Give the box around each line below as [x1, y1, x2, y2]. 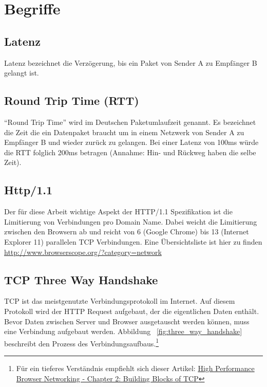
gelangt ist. [4, 67, 39, 78]
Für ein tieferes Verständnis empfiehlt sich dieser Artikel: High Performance [16, 362, 255, 373]
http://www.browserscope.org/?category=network [4, 246, 162, 257]
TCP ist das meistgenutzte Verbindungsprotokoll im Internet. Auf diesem [4, 296, 235, 306]
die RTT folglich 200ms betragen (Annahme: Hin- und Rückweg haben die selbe [4, 146, 256, 157]
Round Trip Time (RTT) [4, 93, 139, 108]
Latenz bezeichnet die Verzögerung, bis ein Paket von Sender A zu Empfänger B [4, 57, 257, 68]
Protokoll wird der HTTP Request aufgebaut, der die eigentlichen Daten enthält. [4, 305, 259, 316]
